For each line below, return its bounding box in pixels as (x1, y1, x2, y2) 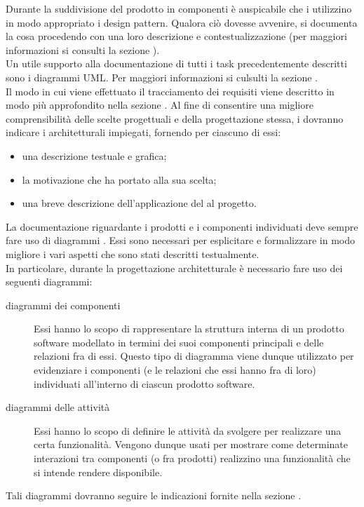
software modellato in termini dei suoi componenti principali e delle (34, 334, 324, 349)
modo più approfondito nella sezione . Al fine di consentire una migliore (6, 97, 314, 112)
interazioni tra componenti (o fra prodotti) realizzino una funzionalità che (34, 451, 351, 466)
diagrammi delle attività (6, 400, 110, 414)
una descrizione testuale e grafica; (22, 148, 167, 163)
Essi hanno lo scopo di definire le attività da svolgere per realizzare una (34, 423, 342, 438)
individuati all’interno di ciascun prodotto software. (34, 376, 255, 391)
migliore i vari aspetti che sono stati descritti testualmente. (6, 246, 259, 261)
